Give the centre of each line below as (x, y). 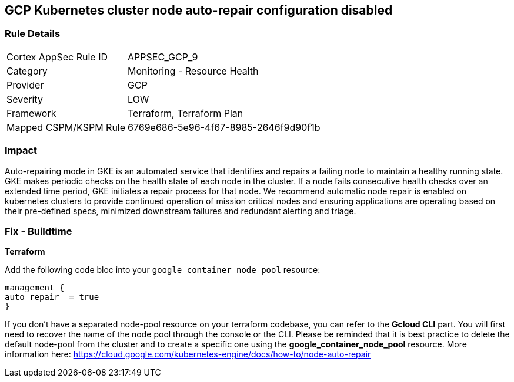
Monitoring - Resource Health (193, 71)
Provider (25, 85)
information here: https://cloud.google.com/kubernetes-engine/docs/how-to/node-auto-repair (188, 354)
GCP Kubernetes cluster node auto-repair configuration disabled (199, 10)
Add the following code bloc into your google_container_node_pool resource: (163, 270)
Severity (25, 99)
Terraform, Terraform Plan (186, 113)
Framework (31, 113)
